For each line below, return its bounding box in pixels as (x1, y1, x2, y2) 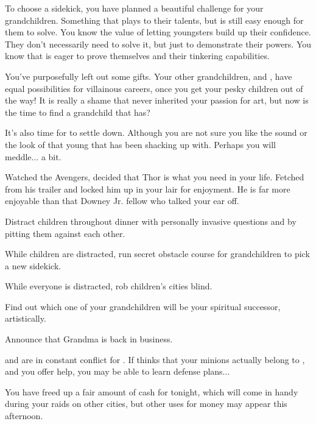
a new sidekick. (5, 259, 61, 272)
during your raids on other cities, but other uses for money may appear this (5, 397, 287, 410)
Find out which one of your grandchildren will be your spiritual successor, (5, 300, 281, 313)
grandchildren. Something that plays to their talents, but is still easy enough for (5, 13, 304, 26)
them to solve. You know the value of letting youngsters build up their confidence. (5, 26, 311, 38)
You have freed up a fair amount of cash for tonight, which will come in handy (5, 385, 298, 398)
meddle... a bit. (5, 150, 61, 163)
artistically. (5, 312, 46, 325)
